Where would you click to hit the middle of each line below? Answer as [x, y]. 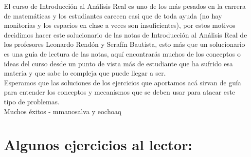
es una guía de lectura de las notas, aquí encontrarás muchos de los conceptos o [122, 53]
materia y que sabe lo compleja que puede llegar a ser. [85, 73]
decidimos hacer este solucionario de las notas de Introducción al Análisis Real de [125, 34]
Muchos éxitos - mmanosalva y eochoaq [63, 111]
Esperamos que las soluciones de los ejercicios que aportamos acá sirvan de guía [123, 82]
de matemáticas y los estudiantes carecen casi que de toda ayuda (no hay [113, 15]
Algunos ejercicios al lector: [98, 145]
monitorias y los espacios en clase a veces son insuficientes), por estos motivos [120, 25]
